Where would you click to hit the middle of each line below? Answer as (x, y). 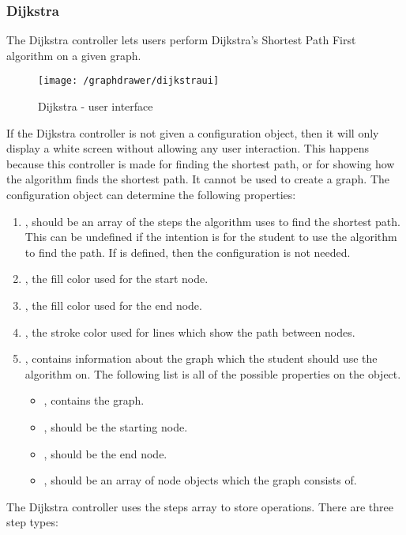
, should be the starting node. (116, 426)
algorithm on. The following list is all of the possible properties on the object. (213, 373)
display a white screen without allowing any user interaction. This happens (188, 148)
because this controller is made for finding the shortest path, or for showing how (201, 163)
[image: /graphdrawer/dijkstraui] (129, 81)
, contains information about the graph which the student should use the (201, 358)
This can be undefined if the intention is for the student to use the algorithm (211, 237)
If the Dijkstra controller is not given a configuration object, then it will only (193, 132)
